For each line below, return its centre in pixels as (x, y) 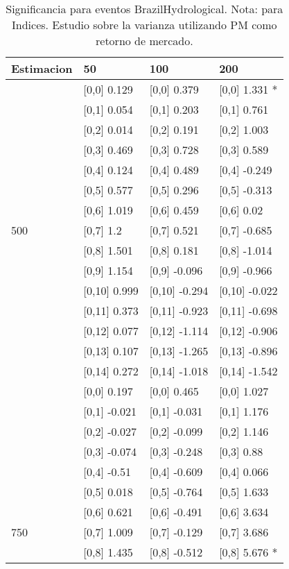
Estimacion (42, 68)
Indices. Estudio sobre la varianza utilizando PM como (144, 25)
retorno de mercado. (144, 41)
